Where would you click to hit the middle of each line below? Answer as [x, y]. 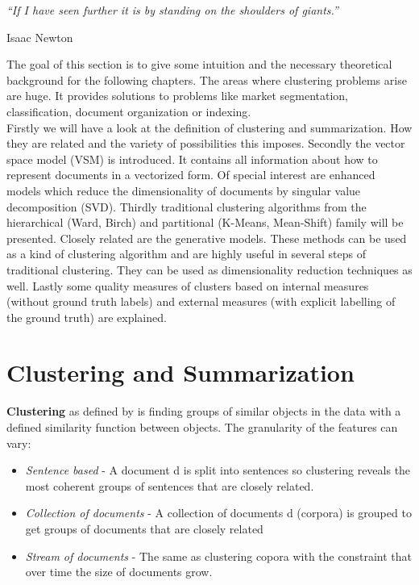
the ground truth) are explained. [87, 317]
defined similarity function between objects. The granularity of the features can [202, 427]
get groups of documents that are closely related [144, 528]
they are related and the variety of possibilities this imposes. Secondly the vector [206, 143]
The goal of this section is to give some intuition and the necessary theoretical [199, 64]
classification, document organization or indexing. [129, 111]
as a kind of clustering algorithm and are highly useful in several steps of [186, 254]
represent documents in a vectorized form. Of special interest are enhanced [191, 175]
